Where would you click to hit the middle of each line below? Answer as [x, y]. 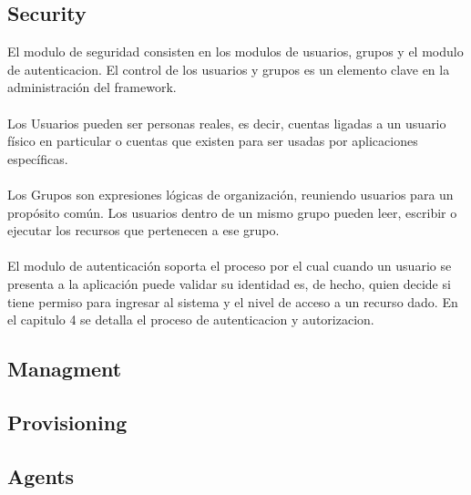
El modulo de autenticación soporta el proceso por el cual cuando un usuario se [230, 266]
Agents [41, 475]
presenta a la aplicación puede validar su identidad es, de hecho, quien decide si [229, 283]
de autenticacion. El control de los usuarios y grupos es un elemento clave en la [229, 69]
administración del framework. [92, 87]
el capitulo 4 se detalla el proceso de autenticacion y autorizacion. [191, 320]
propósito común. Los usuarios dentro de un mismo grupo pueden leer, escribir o [232, 212]
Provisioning [67, 422]
